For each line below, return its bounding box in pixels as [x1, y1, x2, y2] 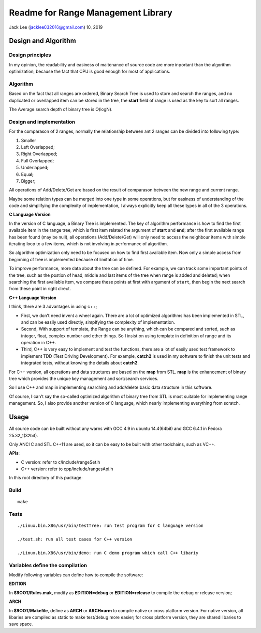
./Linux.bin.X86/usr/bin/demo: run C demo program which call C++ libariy [17, 550, 199, 555]
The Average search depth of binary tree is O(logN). [9, 107, 113, 112]
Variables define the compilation [9, 562, 87, 569]
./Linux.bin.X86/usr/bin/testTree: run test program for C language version [17, 523, 204, 528]
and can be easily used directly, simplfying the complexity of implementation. [21, 319, 175, 325]
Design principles [9, 51, 51, 58]
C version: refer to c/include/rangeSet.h [21, 459, 101, 465]
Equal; [21, 171, 34, 177]
